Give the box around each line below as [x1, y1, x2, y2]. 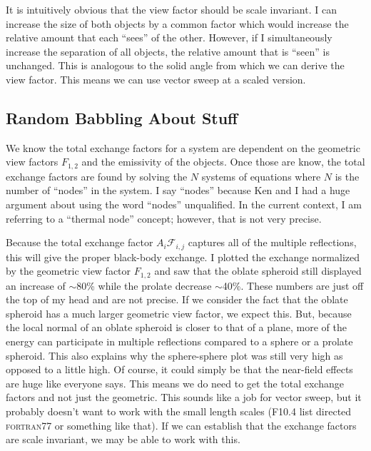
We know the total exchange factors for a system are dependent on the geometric [6, 140, 360, 155]
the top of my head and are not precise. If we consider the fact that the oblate [6, 292, 348, 307]
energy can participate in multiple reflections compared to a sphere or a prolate [6, 334, 353, 349]
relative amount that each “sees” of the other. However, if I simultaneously [6, 30, 332, 45]
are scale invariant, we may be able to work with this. [6, 432, 240, 447]
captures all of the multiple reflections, [188, 235, 357, 250]
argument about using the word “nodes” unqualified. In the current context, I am [6, 197, 362, 211]
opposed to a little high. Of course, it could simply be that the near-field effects [6, 362, 353, 377]
